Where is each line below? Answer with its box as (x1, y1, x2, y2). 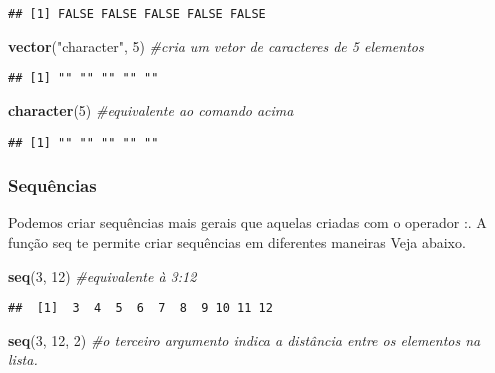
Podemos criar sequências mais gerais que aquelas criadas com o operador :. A (8, 212, 487, 233)
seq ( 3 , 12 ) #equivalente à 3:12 (8, 265, 197, 286)
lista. (8, 349, 38, 370)
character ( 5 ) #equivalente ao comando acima (8, 99, 294, 120)
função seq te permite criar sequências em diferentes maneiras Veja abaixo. (8, 231, 466, 252)
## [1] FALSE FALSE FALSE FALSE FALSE (8, 7, 266, 21)
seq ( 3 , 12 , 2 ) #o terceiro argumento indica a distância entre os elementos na (8, 329, 481, 350)
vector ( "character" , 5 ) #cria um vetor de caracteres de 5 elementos (8, 35, 424, 56)
